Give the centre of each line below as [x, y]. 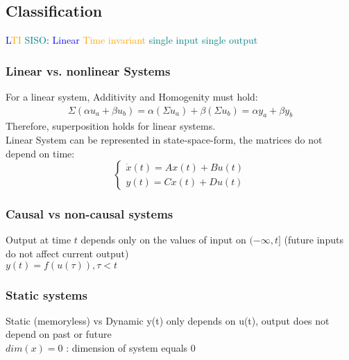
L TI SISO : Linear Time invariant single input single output [132, 40]
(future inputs [314, 240]
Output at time [39, 240]
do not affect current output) [67, 254]
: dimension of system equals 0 [131, 348]
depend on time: [40, 153]
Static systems [46, 294]
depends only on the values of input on [163, 240]
